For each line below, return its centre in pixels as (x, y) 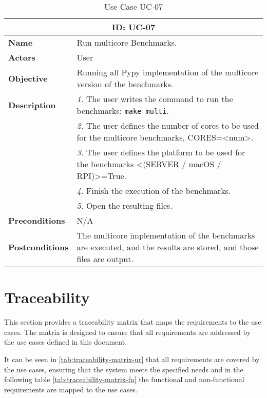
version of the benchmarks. (125, 84)
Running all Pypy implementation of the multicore (168, 72)
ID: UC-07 (133, 27)
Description (32, 105)
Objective (28, 78)
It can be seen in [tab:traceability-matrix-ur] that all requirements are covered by (132, 359)
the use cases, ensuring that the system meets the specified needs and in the (124, 369)
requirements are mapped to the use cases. (71, 389)
